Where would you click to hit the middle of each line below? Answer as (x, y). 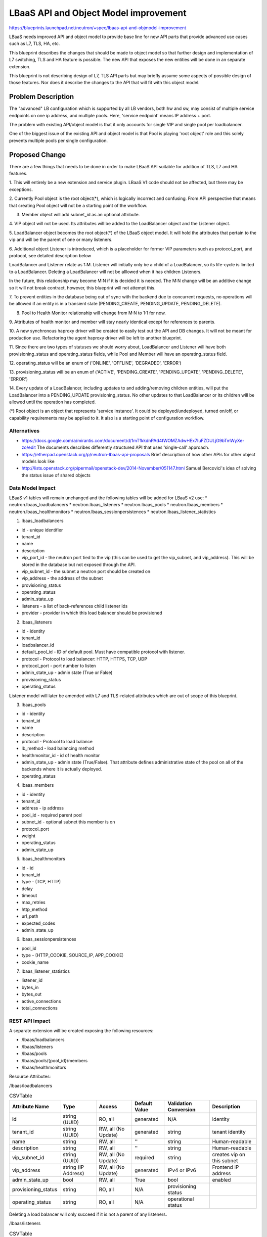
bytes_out (32, 994)
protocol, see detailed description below (50, 255)
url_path (30, 916)
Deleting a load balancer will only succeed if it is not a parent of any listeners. (88, 1214)
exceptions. (21, 189)
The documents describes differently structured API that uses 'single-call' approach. (123, 447)
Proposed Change (38, 155)
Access (108, 1106)
